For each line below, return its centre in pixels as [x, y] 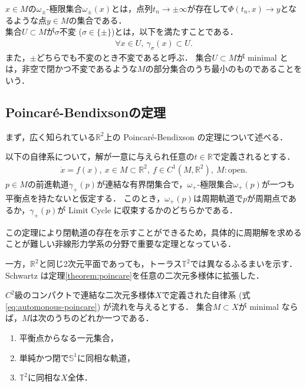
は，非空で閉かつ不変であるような [71, 69]
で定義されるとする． [254, 156]
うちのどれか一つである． [104, 318]
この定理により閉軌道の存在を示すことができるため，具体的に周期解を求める [154, 232]
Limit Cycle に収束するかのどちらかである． [153, 210]
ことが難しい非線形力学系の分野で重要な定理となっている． [121, 244]
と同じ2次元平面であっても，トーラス [110, 264]
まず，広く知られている [50, 136]
